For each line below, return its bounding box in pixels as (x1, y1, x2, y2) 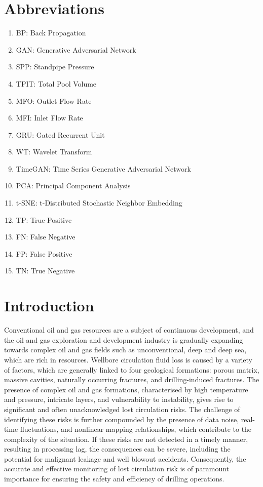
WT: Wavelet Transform (16, 146, 92, 157)
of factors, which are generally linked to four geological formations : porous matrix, (4, 364, 259, 375)
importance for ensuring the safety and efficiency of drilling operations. (4, 473, 224, 484)
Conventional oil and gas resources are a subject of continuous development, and (4, 324, 254, 335)
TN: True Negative (16, 265, 75, 276)
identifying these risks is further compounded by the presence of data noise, (4, 414, 239, 424)
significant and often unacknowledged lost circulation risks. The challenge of (4, 403, 240, 414)
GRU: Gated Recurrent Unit (16, 129, 105, 140)
